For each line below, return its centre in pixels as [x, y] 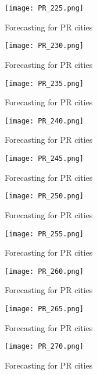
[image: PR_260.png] [44, 271]
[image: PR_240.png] [44, 121]
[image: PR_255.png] [44, 234]
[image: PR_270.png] [44, 347]
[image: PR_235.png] [44, 83]
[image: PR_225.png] [44, 8]
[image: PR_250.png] [44, 196]
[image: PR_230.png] [44, 46]
